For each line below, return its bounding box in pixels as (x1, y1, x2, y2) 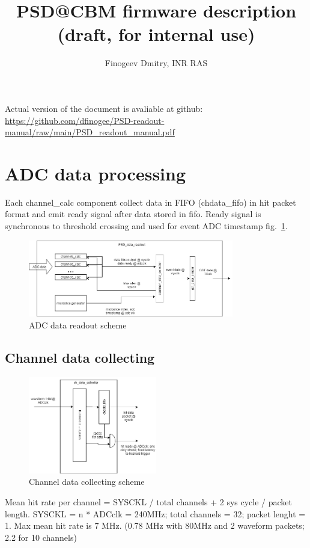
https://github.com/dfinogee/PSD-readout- (5, 114, 165, 126)
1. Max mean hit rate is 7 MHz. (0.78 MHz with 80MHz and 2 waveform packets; (5, 519, 305, 532)
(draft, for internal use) (57, 22, 255, 46)
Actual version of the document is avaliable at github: (5, 102, 203, 114)
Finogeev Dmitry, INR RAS (105, 57, 208, 69)
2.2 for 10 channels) (5, 531, 77, 543)
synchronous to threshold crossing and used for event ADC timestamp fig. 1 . (5, 220, 288, 232)
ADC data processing (5, 161, 186, 185)
